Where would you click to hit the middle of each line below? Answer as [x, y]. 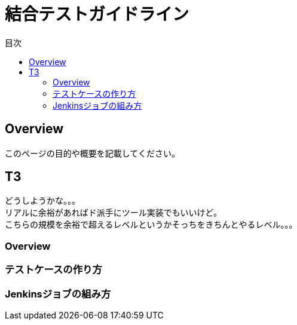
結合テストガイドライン [97, 14]
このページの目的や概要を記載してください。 [92, 153]
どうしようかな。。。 [42, 201]
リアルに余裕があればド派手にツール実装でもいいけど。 [113, 213]
